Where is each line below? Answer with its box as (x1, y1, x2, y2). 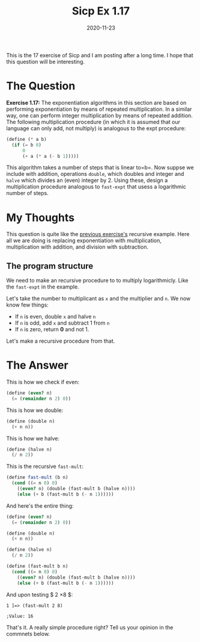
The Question (6, 79, 76, 93)
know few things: (6, 301, 49, 308)
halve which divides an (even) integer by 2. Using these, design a (6, 176, 168, 184)
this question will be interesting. (6, 58, 85, 65)
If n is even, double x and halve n (14, 313, 96, 320)
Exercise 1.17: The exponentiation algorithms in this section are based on (6, 99, 187, 106)
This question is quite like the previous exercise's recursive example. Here (6, 231, 190, 238)
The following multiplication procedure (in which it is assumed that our (6, 118, 181, 125)
